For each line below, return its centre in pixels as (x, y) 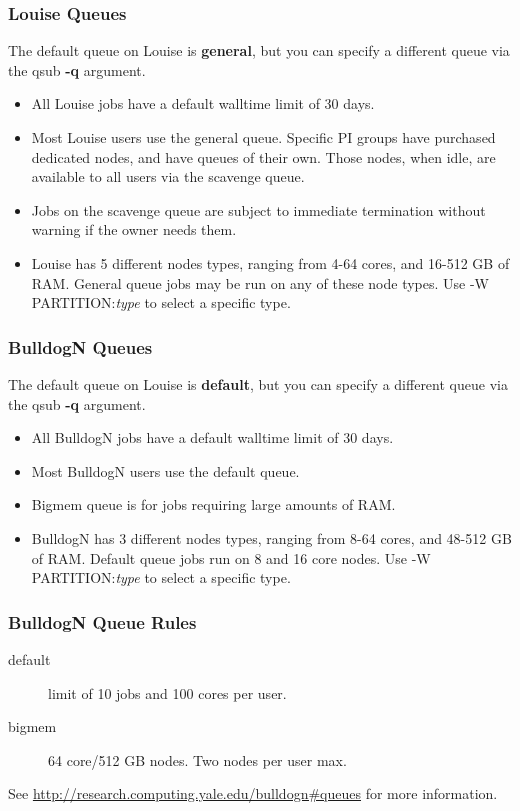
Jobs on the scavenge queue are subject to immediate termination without (258, 209)
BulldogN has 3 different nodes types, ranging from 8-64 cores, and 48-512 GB (271, 537)
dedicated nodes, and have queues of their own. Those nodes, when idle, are (263, 156)
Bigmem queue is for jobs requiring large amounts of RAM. (213, 504)
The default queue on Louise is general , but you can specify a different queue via (259, 50)
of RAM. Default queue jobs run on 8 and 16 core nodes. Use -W (231, 557)
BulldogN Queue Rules (102, 621)
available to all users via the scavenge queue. (168, 176)
